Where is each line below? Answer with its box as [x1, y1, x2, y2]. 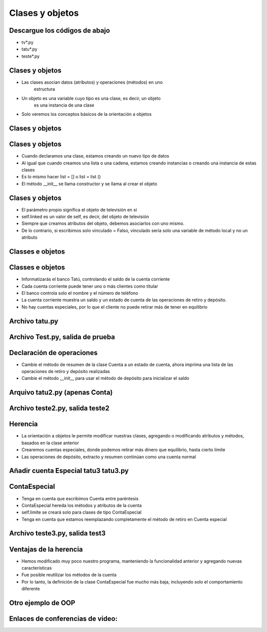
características [21, 565, 52, 571]
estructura [34, 86, 55, 92]
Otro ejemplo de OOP [9, 598, 76, 607]
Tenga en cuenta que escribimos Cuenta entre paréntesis [21, 495, 138, 501]
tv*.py [21, 40, 34, 46]
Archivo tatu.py [9, 317, 59, 325]
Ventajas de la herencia [9, 545, 83, 553]
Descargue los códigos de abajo [9, 26, 110, 35]
